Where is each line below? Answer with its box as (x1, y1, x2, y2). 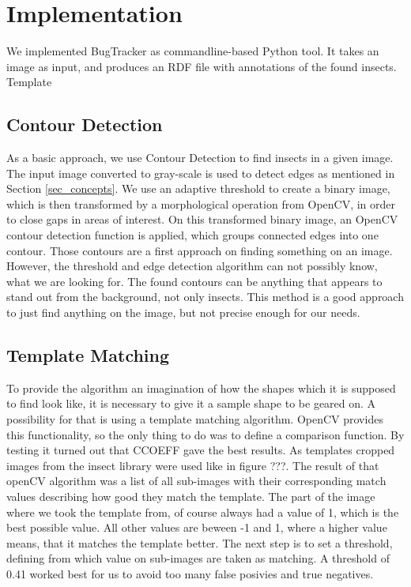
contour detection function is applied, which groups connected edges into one (6, 227, 379, 243)
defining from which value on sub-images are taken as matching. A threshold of (6, 550, 390, 566)
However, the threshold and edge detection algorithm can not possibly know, (6, 258, 378, 274)
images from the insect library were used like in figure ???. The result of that (6, 457, 379, 473)
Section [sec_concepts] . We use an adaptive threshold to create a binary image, (6, 180, 390, 197)
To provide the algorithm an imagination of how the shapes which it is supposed (6, 379, 396, 396)
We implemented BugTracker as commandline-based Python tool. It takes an (6, 43, 379, 59)
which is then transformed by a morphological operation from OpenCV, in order (6, 195, 396, 212)
